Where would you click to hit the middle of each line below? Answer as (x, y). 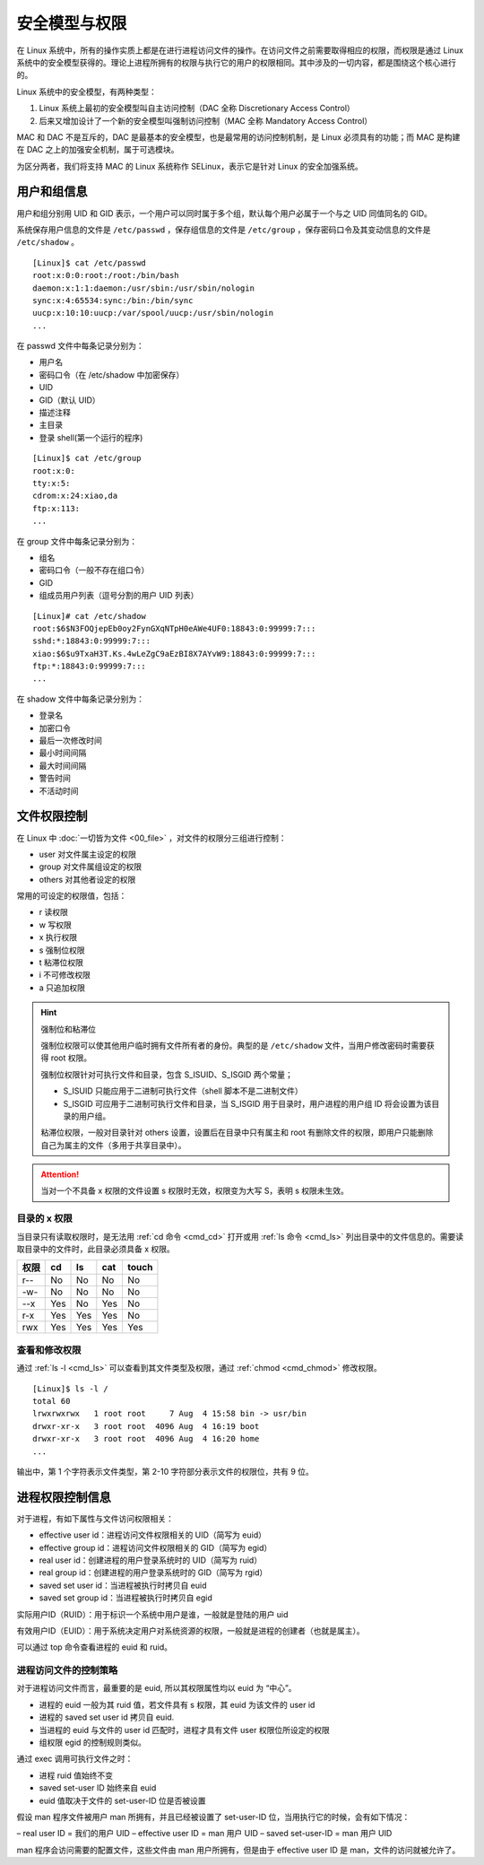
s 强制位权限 (62, 950)
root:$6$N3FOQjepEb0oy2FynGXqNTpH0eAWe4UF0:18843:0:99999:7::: (174, 628)
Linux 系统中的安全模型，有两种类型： (86, 92)
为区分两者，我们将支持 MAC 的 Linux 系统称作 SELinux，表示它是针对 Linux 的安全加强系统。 (190, 166)
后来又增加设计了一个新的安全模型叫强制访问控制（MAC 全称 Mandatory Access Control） (206, 120)
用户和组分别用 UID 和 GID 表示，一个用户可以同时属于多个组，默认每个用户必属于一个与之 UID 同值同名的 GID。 (224, 213)
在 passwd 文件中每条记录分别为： (81, 346)
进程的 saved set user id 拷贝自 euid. (107, 1717)
